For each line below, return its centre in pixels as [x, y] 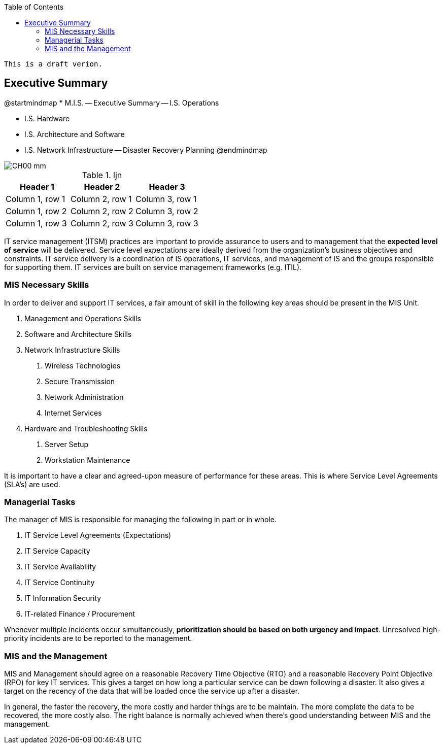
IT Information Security [63, 598]
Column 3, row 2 [167, 211]
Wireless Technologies [83, 365]
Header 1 [37, 186]
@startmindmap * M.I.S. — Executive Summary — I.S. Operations [112, 103]
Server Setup [67, 444]
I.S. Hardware [47, 118]
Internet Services [73, 413]
